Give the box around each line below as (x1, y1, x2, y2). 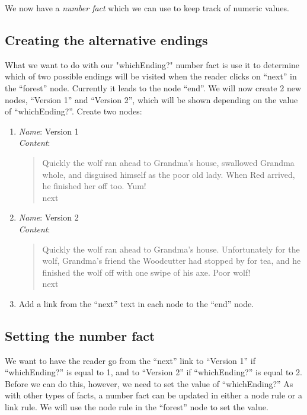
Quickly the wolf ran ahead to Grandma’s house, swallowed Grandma (42, 156, 295, 168)
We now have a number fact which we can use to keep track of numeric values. (5, 2, 289, 14)
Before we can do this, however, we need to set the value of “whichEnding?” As (5, 377, 293, 390)
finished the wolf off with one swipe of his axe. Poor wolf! (42, 266, 251, 278)
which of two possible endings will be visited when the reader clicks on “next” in (5, 70, 297, 82)
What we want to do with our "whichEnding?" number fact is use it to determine (5, 58, 300, 71)
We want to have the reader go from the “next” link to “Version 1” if (5, 354, 255, 366)
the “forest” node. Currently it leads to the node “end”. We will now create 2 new (5, 81, 301, 94)
